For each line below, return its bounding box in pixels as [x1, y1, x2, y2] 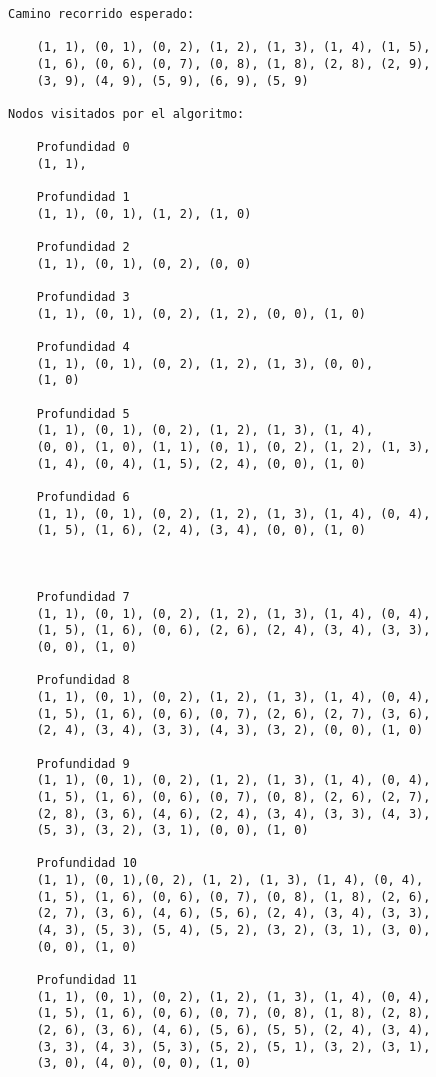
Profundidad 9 [36, 756, 130, 771]
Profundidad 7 [36, 589, 130, 604]
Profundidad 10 [36, 856, 137, 871]
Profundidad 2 [36, 240, 130, 255]
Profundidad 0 [36, 140, 130, 155]
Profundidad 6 [36, 490, 130, 505]
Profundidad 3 [36, 290, 130, 305]
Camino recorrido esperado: [8, 7, 195, 21]
